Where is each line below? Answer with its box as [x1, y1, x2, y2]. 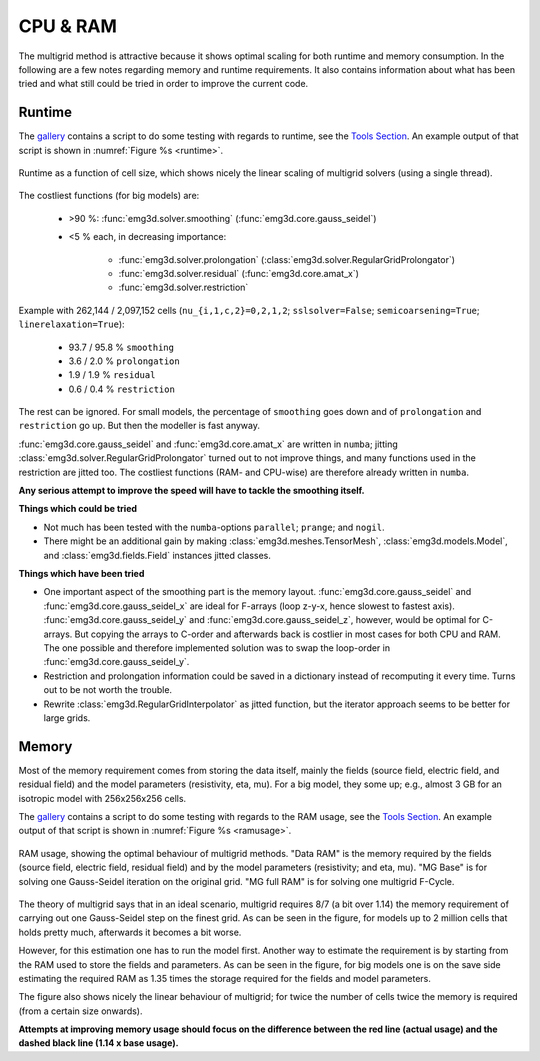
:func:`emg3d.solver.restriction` [118, 281, 249, 294]
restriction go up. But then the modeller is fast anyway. [18, 420, 260, 432]
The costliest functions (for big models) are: [18, 190, 200, 202]
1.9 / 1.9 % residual [68, 369, 156, 381]
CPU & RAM [18, 15, 117, 37]
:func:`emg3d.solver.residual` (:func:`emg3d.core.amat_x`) [118, 267, 360, 279]
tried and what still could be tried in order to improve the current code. [18, 78, 309, 90]
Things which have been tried [18, 568, 145, 579]
